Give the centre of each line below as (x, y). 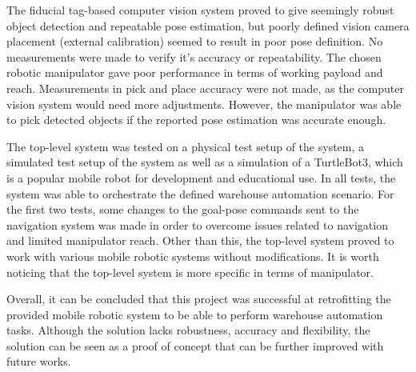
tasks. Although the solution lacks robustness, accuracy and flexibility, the (188, 330)
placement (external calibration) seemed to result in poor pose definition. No (195, 41)
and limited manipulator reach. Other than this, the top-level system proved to (200, 240)
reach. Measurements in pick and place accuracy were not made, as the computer (205, 88)
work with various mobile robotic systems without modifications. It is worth (193, 256)
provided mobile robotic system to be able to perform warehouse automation (195, 314)
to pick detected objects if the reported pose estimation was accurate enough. (196, 120)
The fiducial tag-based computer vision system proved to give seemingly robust (200, 10)
